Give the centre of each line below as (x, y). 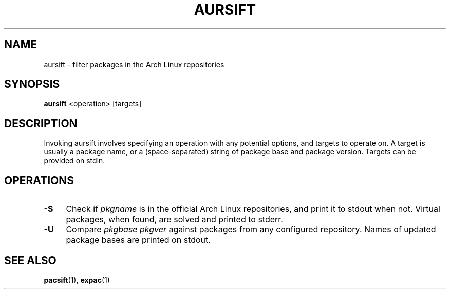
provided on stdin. (74, 161)
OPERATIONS (39, 180)
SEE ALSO (30, 260)
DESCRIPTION (41, 123)
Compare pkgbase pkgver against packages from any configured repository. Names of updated (251, 230)
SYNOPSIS (32, 84)
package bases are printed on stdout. (138, 240)
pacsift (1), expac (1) (77, 280)
